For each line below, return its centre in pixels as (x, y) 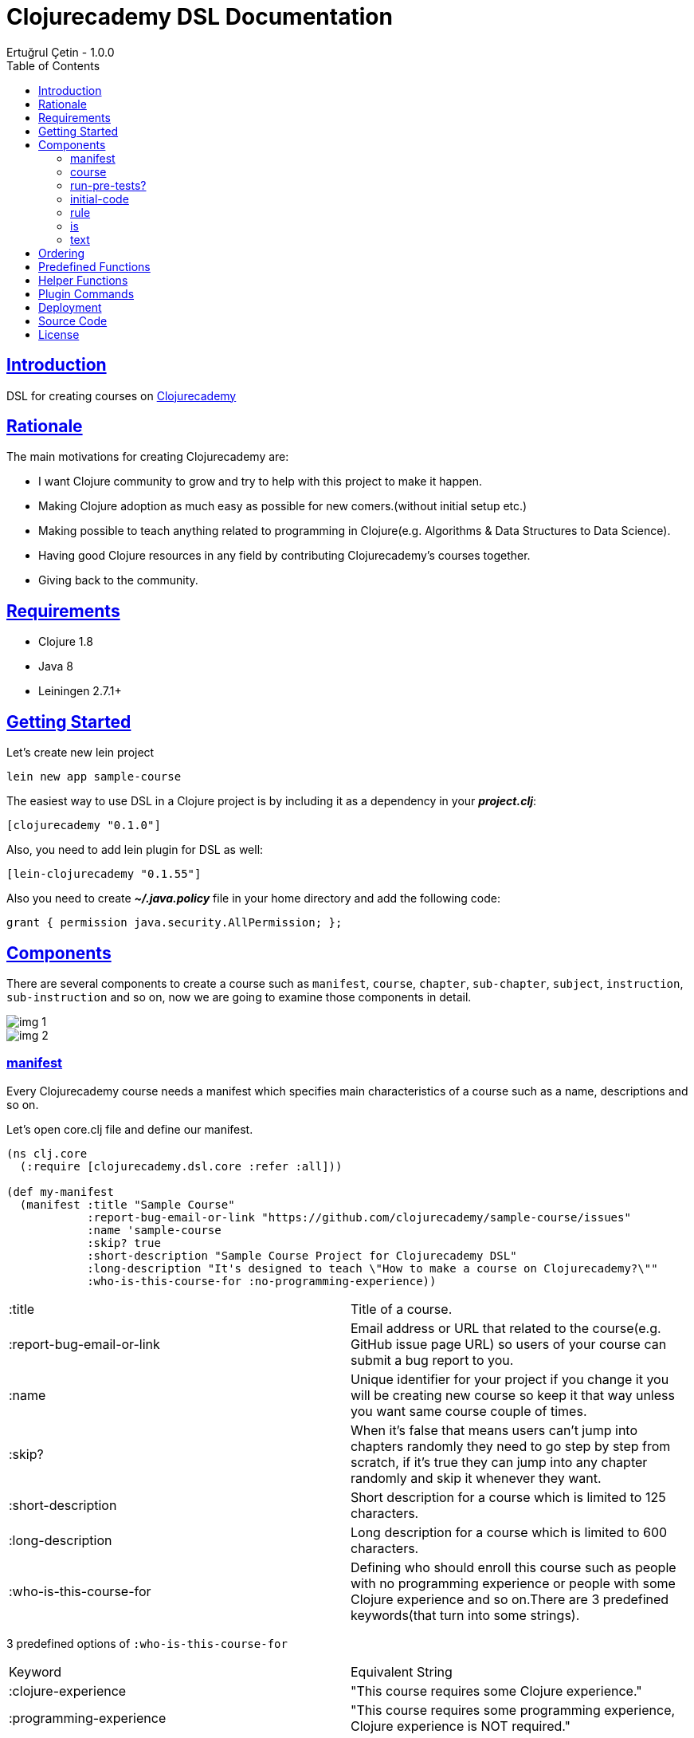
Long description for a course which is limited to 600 (509, 1532)
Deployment (70, 307)
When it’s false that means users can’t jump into (494, 1430)
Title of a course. (402, 1309)
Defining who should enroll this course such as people (514, 1567)
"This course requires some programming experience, (513, 1710)
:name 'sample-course (154, 1230)
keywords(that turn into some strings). (465, 1615)
